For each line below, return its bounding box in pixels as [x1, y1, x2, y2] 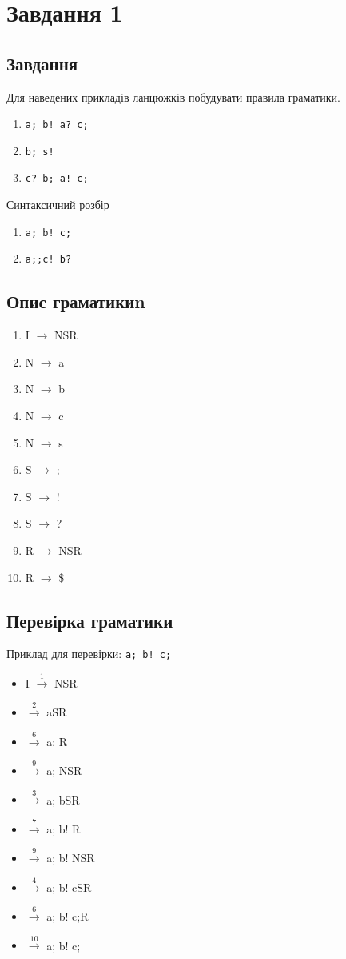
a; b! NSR [46, 849, 95, 866]
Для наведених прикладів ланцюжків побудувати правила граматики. [6, 88, 340, 105]
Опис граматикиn [6, 289, 145, 314]
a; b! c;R [46, 907, 89, 924]
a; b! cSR [46, 878, 92, 895]
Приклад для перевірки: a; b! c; [6, 645, 172, 662]
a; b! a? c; [25, 119, 89, 131]
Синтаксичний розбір [6, 196, 109, 213]
